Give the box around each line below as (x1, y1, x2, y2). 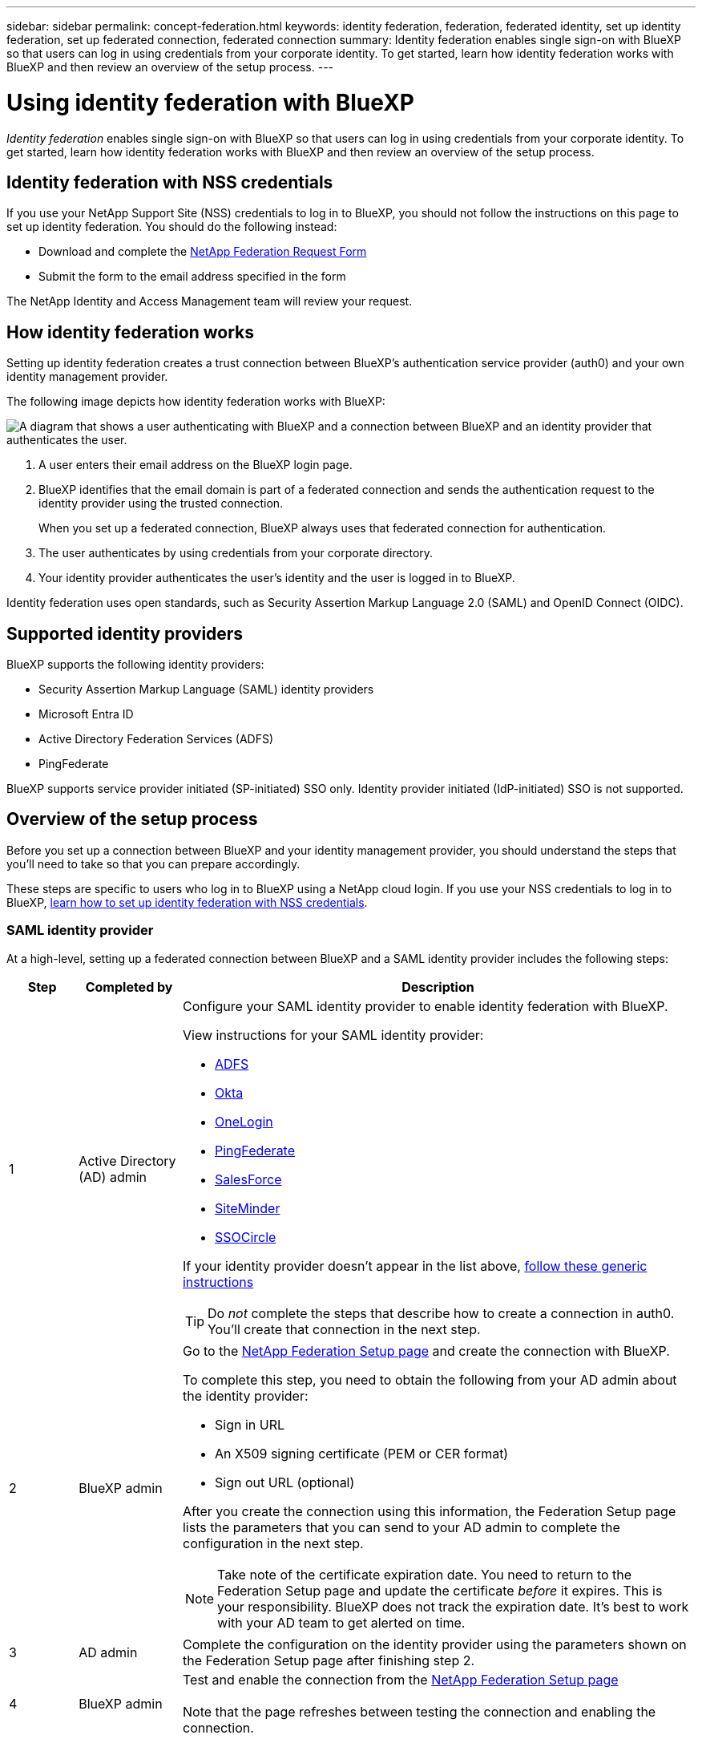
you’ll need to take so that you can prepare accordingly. (6, 856, 301, 871)
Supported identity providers (6, 623, 244, 644)
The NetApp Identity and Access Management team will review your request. (6, 294, 413, 309)
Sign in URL (214, 1416, 284, 1433)
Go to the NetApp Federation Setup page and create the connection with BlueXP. (182, 1342, 670, 1359)
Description (401, 978, 474, 995)
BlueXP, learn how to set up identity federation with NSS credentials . (6, 895, 368, 909)
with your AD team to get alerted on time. (217, 1614, 466, 1631)
